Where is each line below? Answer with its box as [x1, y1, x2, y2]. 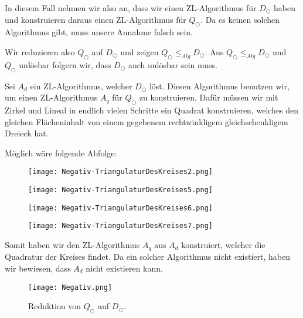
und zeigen [120, 45, 159, 58]
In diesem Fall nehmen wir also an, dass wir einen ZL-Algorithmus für [5, 2, 257, 14]
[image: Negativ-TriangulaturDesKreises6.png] [28, 203, 213, 212]
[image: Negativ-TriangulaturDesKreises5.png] [28, 186, 213, 194]
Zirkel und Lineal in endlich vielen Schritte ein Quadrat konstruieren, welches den [5, 103, 299, 116]
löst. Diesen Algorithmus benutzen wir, [149, 79, 290, 92]
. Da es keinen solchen [200, 13, 280, 25]
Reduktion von [28, 300, 81, 312]
